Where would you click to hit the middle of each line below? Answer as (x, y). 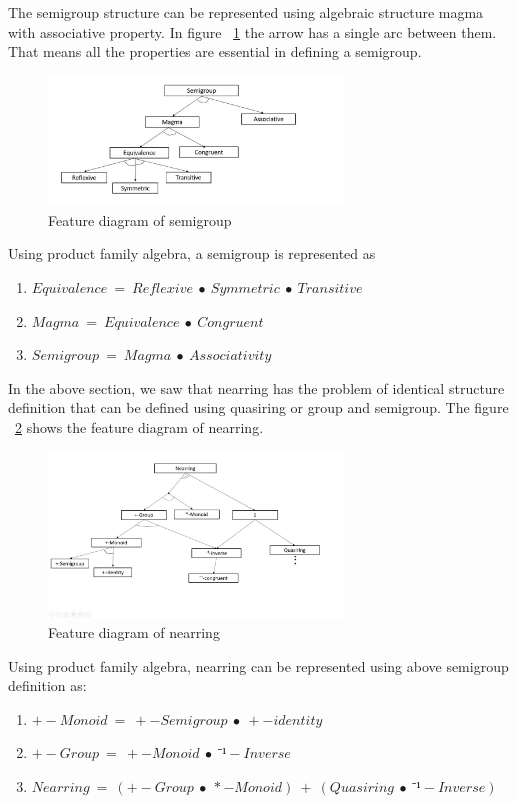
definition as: (47, 685)
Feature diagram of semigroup (140, 219)
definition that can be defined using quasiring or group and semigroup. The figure (258, 407)
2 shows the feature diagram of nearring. (139, 426)
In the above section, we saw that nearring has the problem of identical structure (256, 387)
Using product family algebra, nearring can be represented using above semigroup (258, 665)
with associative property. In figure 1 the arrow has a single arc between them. (252, 31)
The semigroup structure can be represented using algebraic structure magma (246, 12)
